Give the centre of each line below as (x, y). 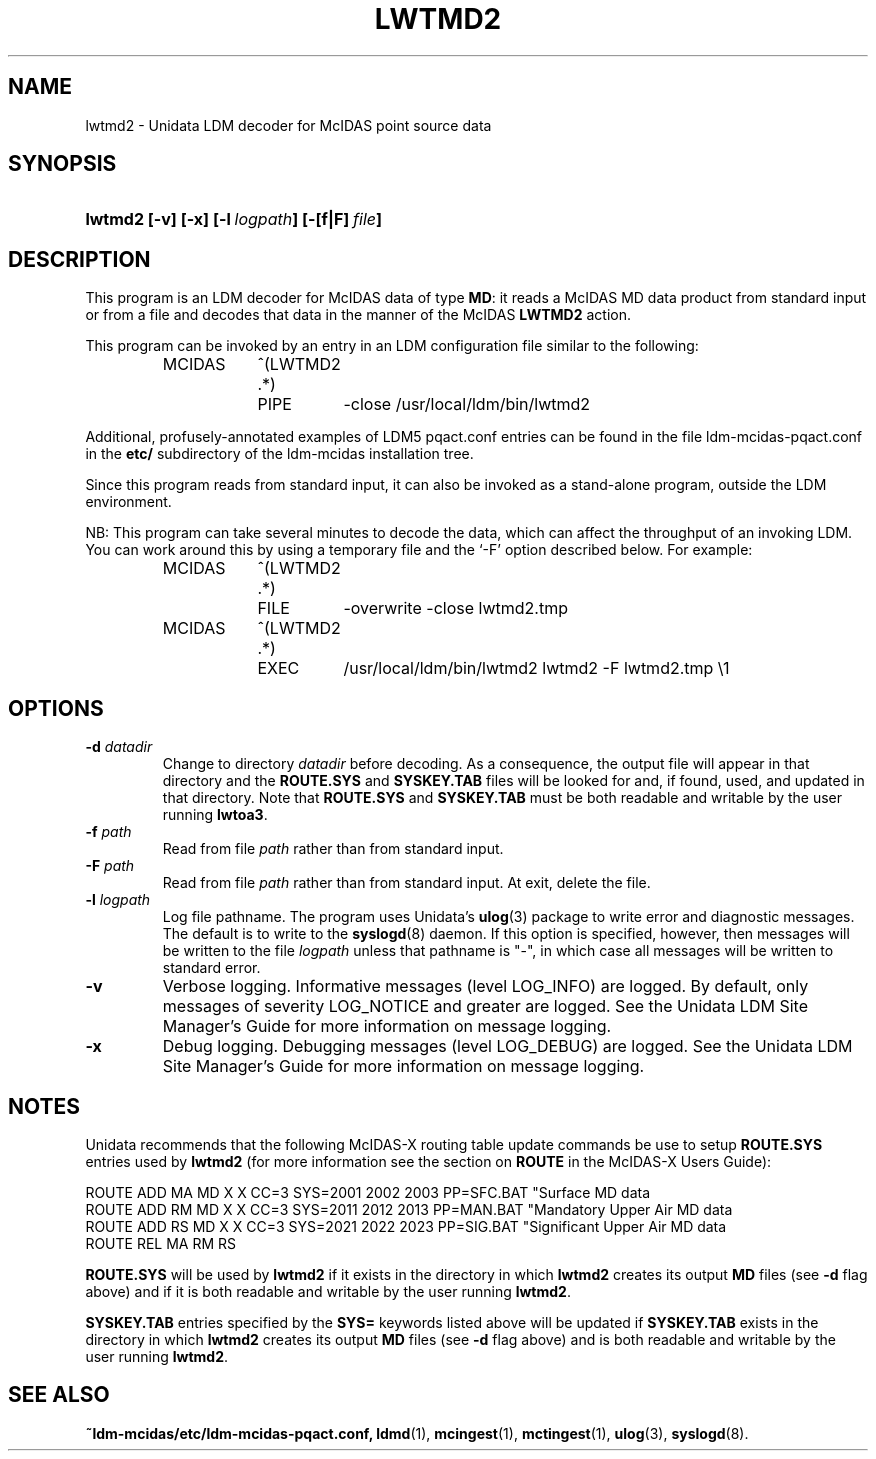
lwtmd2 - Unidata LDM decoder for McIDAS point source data (288, 125)
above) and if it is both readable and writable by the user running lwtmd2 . (328, 1291)
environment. (128, 502)
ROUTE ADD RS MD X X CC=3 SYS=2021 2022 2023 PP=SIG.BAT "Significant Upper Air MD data (406, 1226)
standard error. (211, 968)
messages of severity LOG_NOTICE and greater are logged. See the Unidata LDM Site (485, 1006)
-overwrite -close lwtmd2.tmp (455, 608)
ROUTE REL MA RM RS (161, 1243)
